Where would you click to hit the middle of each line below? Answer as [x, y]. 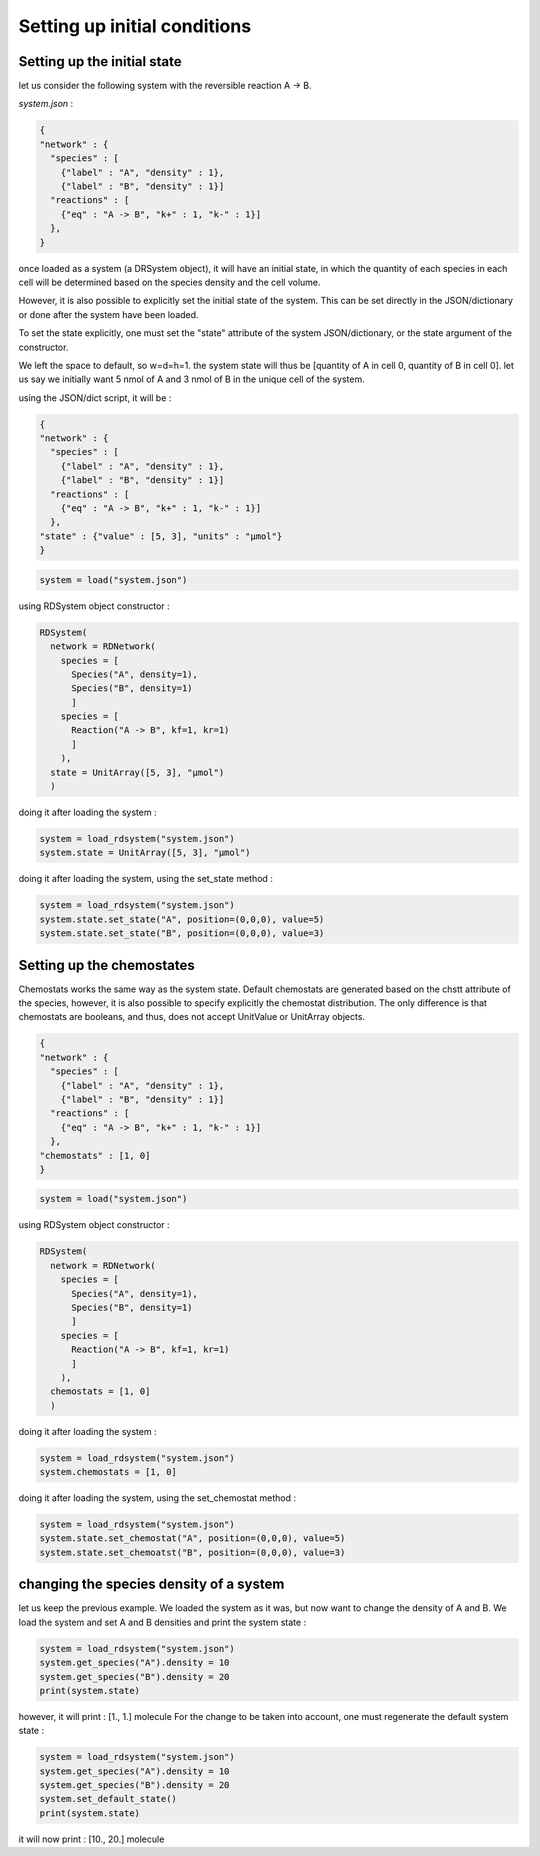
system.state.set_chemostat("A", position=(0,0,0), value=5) [192, 1538]
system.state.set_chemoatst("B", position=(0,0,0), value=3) [192, 1552]
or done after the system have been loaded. [108, 314]
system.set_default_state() [108, 1799]
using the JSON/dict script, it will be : [95, 397]
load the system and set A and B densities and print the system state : [162, 1622]
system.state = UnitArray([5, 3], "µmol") [145, 853]
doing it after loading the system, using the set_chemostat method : [157, 1498]
